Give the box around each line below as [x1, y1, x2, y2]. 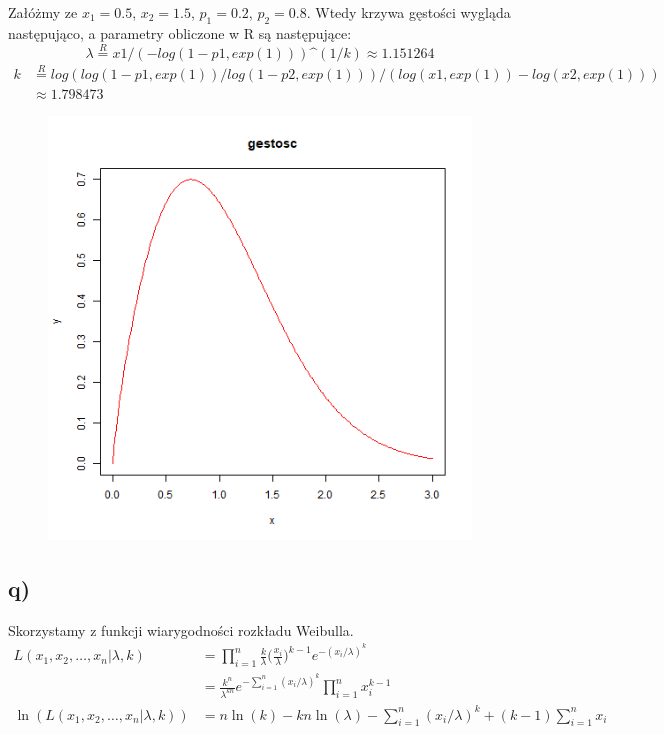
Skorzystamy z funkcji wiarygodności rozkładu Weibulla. [8, 619, 354, 640]
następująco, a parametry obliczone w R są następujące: [8, 22, 352, 43]
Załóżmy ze [8, 2, 78, 22]
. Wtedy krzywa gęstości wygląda [306, 2, 511, 22]
